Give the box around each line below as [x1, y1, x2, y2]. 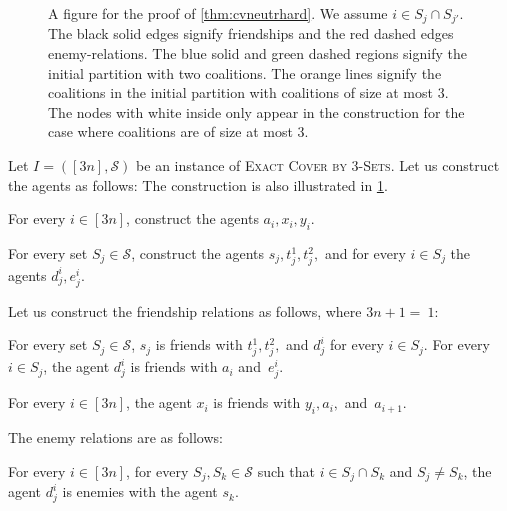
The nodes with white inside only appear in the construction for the [48, 101, 465, 122]
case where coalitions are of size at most [48, 121, 293, 142]
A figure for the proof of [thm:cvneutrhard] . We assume [48, 3, 388, 23]
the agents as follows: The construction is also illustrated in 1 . [8, 174, 388, 195]
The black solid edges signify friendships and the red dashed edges [48, 23, 454, 44]
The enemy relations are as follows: [8, 427, 223, 448]
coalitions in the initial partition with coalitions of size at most [48, 82, 433, 103]
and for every [324, 243, 406, 263]
